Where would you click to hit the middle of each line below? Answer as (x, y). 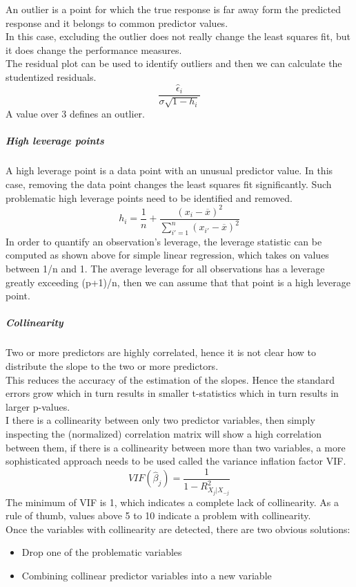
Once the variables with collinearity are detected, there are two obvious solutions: (178, 529)
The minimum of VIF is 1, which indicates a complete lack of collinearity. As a (172, 502)
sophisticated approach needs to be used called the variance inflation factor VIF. (176, 461)
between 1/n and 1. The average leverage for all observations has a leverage (165, 269)
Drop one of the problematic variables (102, 552)
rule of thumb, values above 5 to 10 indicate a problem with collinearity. (158, 515)
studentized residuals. (51, 76)
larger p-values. (38, 406)
